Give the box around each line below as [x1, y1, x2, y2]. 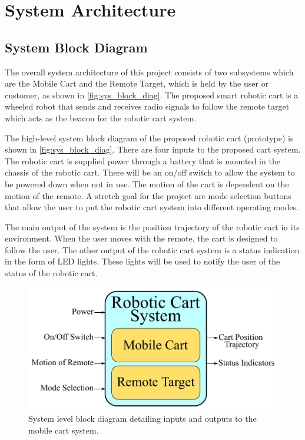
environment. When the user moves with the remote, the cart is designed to [5, 232, 278, 244]
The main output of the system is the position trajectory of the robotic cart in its [5, 220, 300, 233]
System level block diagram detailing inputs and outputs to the [28, 412, 257, 425]
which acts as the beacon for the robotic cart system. [5, 111, 197, 124]
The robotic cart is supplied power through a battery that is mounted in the [5, 154, 280, 167]
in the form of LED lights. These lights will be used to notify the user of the [5, 255, 280, 267]
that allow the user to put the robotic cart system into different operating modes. [5, 201, 299, 213]
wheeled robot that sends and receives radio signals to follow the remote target [5, 100, 290, 113]
